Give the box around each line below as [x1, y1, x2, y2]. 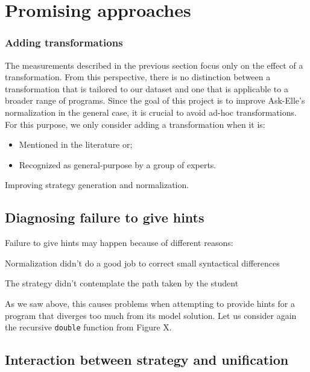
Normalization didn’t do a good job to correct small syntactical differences [5, 256, 280, 269]
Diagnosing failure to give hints [5, 208, 204, 227]
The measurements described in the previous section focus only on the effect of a [5, 58, 303, 71]
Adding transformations [5, 35, 123, 50]
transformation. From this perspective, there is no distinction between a [5, 71, 271, 83]
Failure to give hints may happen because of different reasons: [5, 236, 233, 249]
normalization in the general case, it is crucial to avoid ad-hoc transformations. [5, 106, 297, 118]
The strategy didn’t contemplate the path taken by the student [5, 277, 239, 289]
